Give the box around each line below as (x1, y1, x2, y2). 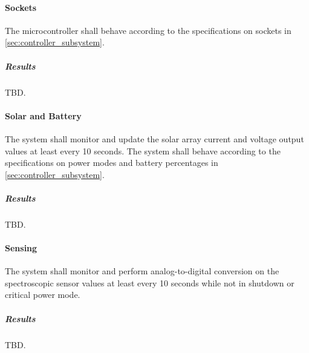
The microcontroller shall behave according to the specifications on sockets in (5, 24, 291, 36)
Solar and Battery (5, 109, 82, 122)
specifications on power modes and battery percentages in (5, 156, 218, 169)
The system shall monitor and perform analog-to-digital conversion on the (5, 265, 279, 277)
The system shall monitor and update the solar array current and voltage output (5, 132, 304, 145)
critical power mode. (5, 288, 80, 301)
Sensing (5, 242, 37, 254)
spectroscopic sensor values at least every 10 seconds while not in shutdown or (5, 276, 294, 289)
